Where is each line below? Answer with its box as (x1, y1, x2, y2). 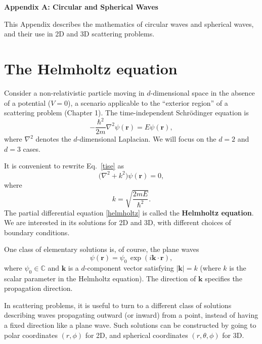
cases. (23, 143, 40, 154)
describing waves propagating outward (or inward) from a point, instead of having (4, 310, 258, 320)
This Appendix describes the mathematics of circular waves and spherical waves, (4, 18, 254, 29)
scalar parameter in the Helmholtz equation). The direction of (4, 273, 196, 283)
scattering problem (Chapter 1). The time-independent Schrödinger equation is (4, 107, 249, 118)
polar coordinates (4, 329, 58, 340)
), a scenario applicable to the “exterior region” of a (68, 97, 228, 108)
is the (229, 262, 246, 273)
